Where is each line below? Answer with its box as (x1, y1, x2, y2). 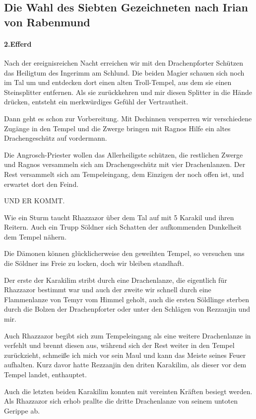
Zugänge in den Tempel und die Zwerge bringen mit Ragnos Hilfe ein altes (4, 123, 231, 133)
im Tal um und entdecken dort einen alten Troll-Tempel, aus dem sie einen (4, 77, 232, 87)
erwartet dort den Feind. (4, 178, 79, 189)
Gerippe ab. (4, 405, 40, 416)
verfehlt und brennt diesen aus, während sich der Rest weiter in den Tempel (4, 340, 235, 350)
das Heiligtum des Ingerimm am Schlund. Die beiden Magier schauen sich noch (4, 67, 245, 78)
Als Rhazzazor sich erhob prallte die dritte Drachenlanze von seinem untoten (4, 396, 238, 406)
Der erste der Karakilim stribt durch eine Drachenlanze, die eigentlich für (4, 274, 227, 285)
